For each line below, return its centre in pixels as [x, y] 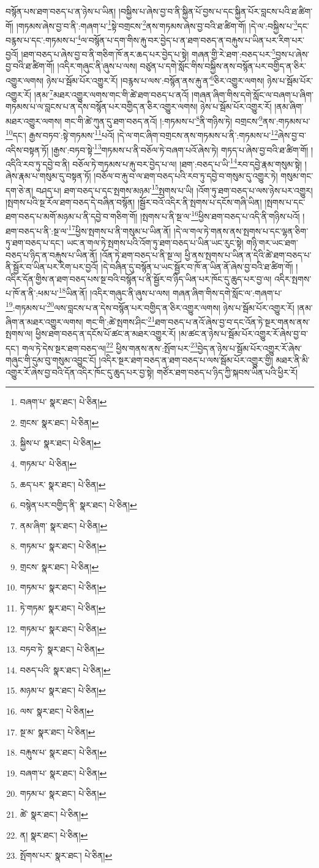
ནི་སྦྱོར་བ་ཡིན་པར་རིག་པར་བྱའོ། [52, 267]
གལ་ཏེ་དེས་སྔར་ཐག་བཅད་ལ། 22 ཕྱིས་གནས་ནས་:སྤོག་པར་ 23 [110, 347]
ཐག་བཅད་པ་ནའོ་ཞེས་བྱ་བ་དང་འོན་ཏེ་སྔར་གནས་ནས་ [233, 321]
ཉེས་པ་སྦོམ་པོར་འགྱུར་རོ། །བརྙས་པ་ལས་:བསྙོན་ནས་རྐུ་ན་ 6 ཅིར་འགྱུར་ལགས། [155, 79]
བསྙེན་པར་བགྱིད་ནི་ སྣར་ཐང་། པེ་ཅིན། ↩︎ [78, 505]
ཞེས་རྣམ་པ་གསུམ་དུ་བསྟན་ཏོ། [48, 176]
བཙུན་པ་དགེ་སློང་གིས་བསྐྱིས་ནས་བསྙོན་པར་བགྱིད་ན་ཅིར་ [223, 66]
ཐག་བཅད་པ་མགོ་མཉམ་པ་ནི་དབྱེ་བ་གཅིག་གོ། [72, 216]
